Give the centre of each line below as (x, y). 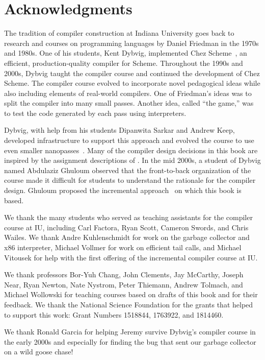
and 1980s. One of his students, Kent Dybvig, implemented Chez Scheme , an (126, 53)
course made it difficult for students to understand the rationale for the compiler (130, 180)
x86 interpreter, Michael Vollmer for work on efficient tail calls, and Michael (123, 247)
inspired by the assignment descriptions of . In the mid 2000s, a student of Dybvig (132, 160)
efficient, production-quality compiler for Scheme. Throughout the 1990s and (124, 63)
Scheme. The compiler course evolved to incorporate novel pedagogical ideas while (132, 83)
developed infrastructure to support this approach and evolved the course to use (129, 140)
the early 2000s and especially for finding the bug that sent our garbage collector (130, 341)
